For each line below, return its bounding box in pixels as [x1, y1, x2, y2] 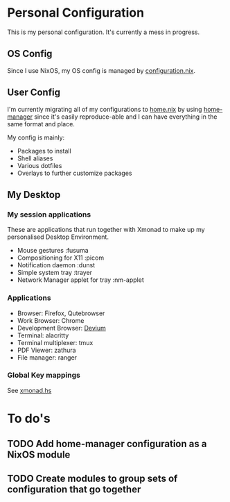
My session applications [7, 210, 91, 219]
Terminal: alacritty [17, 331, 69, 340]
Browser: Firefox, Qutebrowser [17, 309, 105, 317]
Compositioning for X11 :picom [17, 253, 105, 262]
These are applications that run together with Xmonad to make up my [7, 226, 206, 234]
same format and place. [7, 119, 75, 128]
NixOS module [7, 449, 71, 461]
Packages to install [17, 147, 71, 155]
